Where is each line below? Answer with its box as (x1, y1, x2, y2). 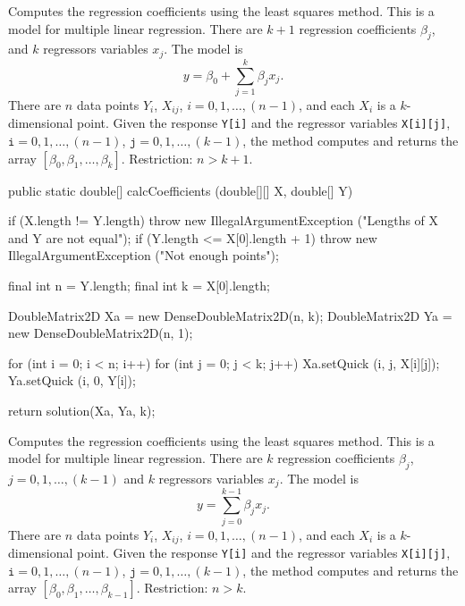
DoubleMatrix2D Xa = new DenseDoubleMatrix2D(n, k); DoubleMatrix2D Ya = (8, 306, 452, 324)
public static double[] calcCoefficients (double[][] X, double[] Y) (8, 181, 353, 199)
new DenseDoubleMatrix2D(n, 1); (8, 324, 193, 342)
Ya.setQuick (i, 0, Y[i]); (8, 371, 136, 390)
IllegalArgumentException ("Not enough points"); (8, 246, 279, 265)
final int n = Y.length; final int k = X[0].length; (8, 276, 270, 295)
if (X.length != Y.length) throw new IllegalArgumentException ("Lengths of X (8, 211, 439, 230)
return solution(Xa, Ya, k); (8, 401, 156, 420)
